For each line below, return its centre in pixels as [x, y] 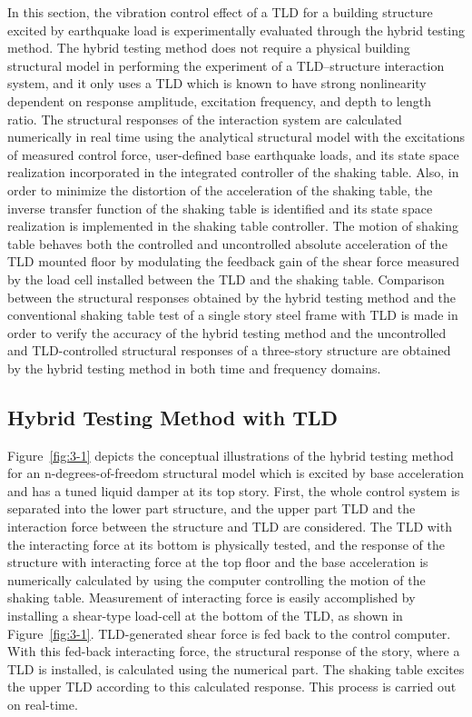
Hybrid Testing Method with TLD [173, 417]
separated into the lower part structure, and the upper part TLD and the [211, 508]
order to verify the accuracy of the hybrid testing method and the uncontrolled [227, 332]
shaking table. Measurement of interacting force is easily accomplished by [211, 597]
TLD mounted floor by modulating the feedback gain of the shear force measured [234, 261]
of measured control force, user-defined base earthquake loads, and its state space [233, 154]
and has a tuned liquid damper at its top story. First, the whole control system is [234, 490]
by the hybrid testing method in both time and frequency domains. [194, 368]
